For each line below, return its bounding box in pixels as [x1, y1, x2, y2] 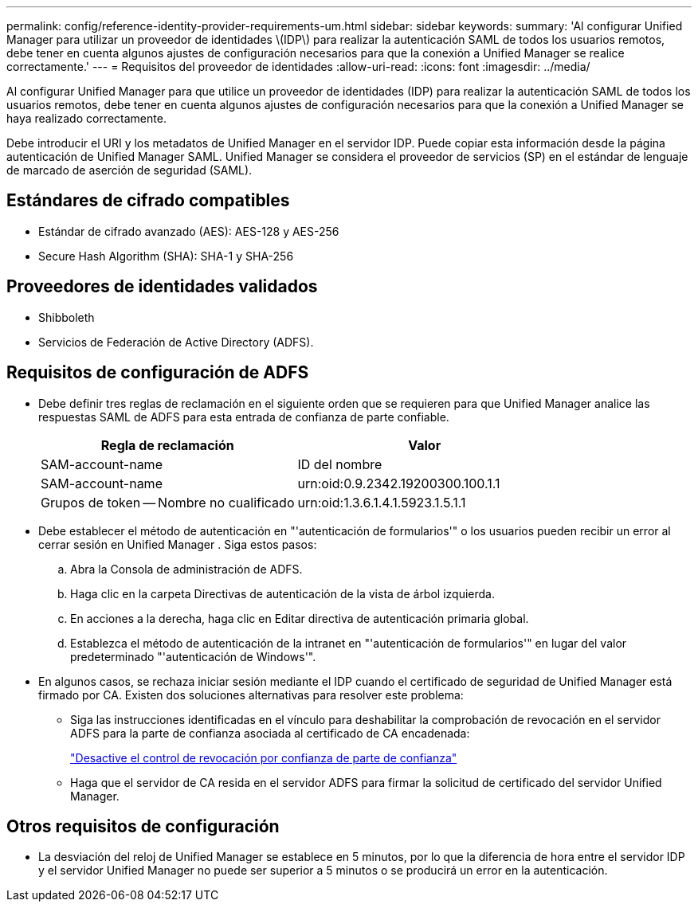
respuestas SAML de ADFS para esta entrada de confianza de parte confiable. [38, 409, 449, 424]
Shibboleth [38, 310, 95, 324]
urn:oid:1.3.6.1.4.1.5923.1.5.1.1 [297, 494, 466, 511]
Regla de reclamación [100, 436, 234, 453]
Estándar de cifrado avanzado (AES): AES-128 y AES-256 [38, 224, 339, 238]
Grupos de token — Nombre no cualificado [41, 494, 295, 511]
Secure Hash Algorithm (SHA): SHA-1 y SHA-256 [38, 249, 294, 263]
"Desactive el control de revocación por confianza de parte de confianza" [70, 750, 457, 765]
